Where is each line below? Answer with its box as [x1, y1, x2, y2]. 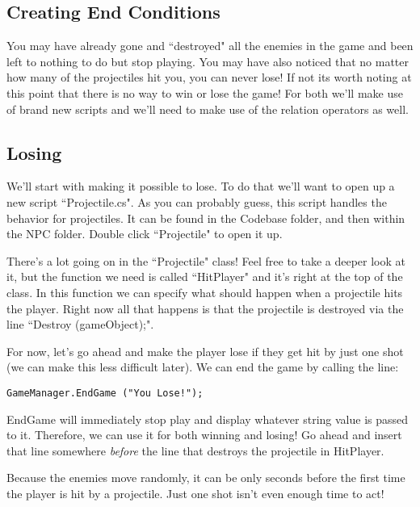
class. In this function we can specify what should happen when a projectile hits [6, 283, 403, 300]
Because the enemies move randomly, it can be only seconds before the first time [6, 469, 405, 486]
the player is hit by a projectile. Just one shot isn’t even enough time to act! [6, 484, 384, 501]
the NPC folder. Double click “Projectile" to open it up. [6, 225, 283, 242]
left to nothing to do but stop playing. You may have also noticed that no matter [6, 52, 409, 69]
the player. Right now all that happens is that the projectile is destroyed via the [6, 300, 404, 316]
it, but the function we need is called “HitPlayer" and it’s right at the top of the [6, 268, 403, 285]
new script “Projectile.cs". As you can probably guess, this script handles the [6, 193, 387, 210]
